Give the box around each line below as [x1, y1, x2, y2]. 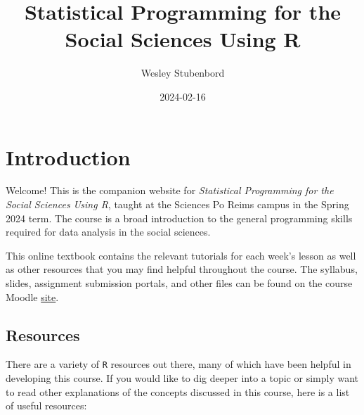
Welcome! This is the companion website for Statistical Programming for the [6, 183, 334, 198]
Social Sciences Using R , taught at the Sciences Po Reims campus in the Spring [6, 197, 349, 212]
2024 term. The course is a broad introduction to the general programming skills [6, 210, 353, 225]
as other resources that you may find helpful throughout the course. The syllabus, [6, 262, 358, 276]
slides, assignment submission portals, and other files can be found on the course [6, 276, 353, 290]
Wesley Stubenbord [141, 65, 225, 80]
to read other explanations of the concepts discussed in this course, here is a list [6, 384, 350, 399]
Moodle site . [6, 289, 59, 304]
